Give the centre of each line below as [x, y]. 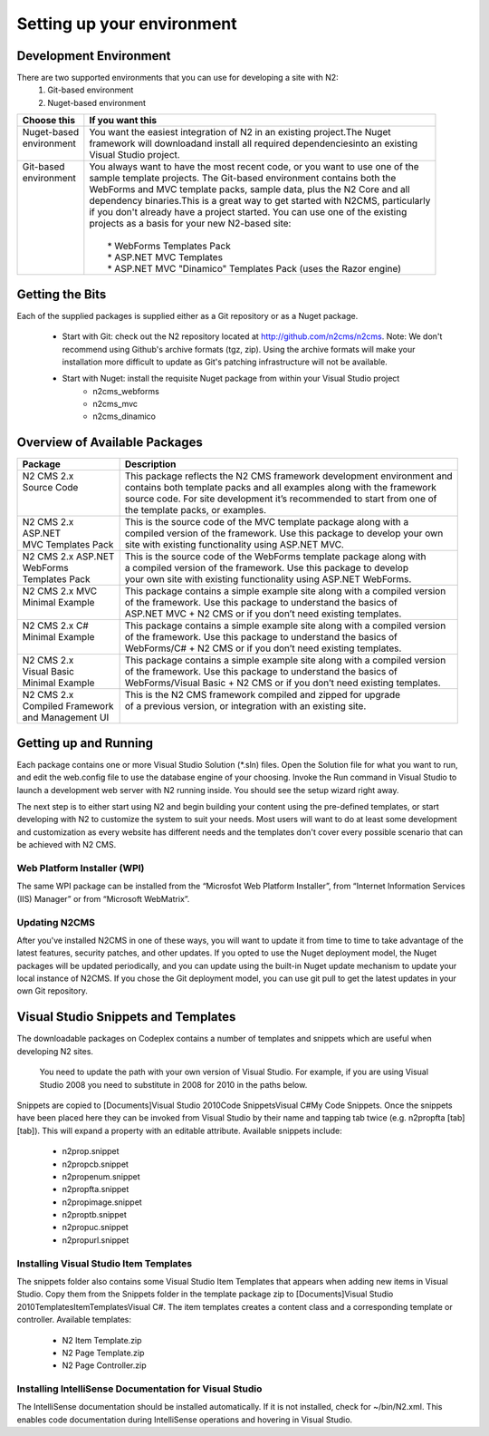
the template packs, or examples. [196, 510]
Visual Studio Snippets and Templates [126, 1017]
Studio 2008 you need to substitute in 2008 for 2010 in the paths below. [173, 1084]
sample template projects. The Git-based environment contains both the [243, 179]
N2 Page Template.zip [103, 1353]
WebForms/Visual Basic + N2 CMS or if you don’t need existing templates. [283, 683]
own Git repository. [52, 991]
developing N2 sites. [55, 1051]
